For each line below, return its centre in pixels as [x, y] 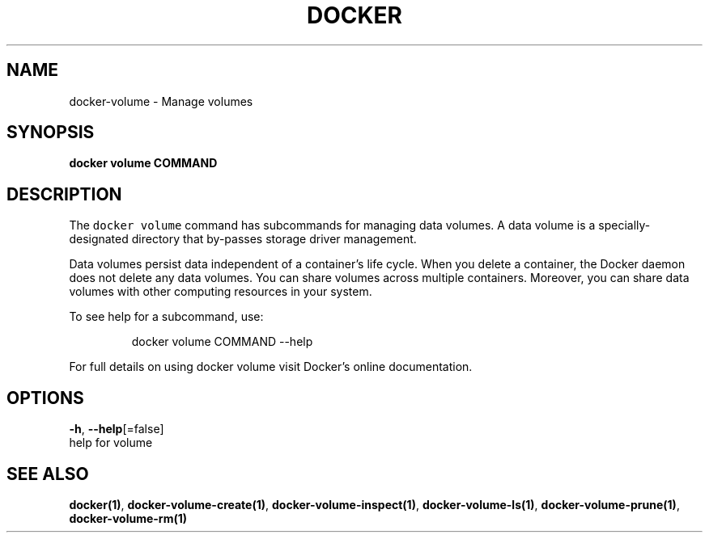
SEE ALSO [48, 474]
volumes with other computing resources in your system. [221, 292]
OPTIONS [45, 398]
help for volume [111, 443]
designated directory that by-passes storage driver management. [243, 239]
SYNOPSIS [51, 133]
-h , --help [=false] [117, 429]
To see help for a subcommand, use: [166, 317]
